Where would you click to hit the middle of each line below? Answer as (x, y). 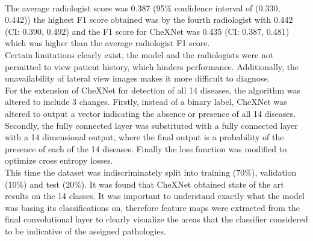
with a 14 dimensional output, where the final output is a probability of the (144, 137)
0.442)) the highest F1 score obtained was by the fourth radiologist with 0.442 (149, 19)
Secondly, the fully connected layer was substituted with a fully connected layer (151, 125)
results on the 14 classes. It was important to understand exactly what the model (155, 196)
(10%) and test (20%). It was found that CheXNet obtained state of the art (144, 184)
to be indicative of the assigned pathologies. (85, 231)
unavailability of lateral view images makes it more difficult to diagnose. (138, 78)
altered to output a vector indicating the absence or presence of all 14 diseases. (150, 113)
